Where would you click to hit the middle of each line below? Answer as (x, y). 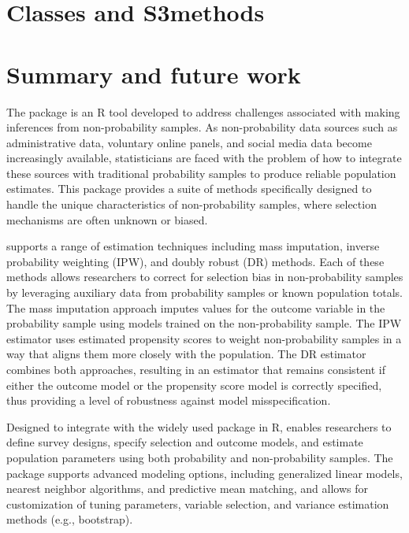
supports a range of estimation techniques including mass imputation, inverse (193, 246)
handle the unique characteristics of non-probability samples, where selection (191, 204)
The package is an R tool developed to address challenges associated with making (203, 111)
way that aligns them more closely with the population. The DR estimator (186, 354)
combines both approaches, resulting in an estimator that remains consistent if (196, 369)
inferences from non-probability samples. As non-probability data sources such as (202, 127)
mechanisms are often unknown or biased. (107, 219)
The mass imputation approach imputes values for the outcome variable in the (196, 307)
